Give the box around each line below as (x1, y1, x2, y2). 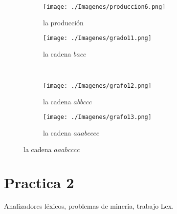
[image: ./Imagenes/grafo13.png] (43, 114, 152, 121)
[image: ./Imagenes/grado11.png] (43, 35, 152, 42)
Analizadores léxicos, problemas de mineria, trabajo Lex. (4, 201, 174, 211)
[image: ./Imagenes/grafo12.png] (43, 82, 152, 90)
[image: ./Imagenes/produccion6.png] (43, 3, 166, 10)
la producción (43, 17, 84, 27)
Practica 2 (4, 173, 74, 193)
